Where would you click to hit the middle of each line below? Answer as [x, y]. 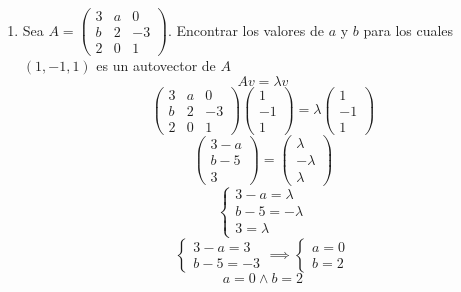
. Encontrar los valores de [245, 29]
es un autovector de [156, 65]
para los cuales [408, 29]
